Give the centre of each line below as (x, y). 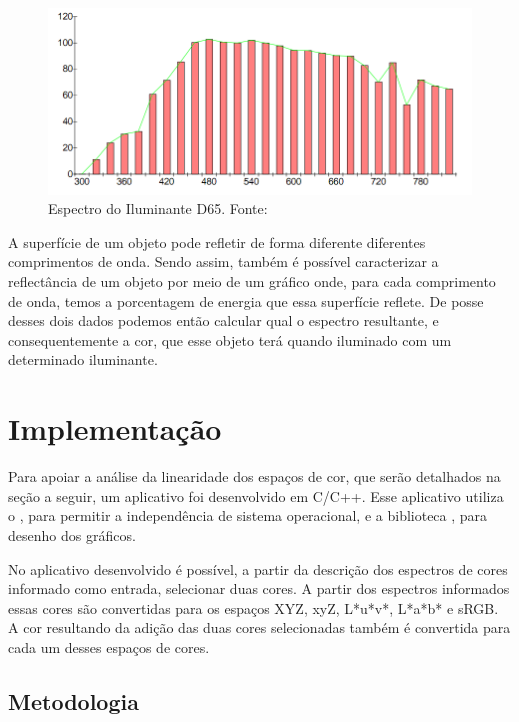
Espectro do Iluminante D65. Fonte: (158, 208)
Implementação (115, 428)
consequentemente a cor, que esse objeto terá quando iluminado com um (230, 339)
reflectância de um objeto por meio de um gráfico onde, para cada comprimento (252, 281)
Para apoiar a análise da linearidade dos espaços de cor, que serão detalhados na (254, 476)
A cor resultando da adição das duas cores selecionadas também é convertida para (259, 627)
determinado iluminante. (83, 359)
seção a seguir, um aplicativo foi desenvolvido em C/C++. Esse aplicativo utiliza (256, 495)
